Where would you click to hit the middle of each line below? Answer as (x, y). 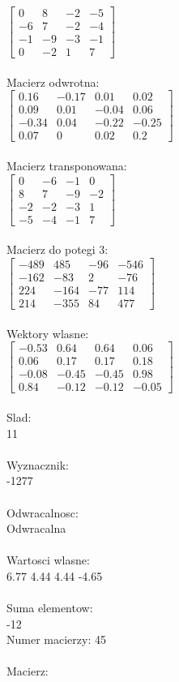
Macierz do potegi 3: (58, 249)
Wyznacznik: (38, 464)
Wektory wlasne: (48, 333)
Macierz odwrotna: (53, 81)
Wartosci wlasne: (48, 560)
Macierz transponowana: (67, 166)
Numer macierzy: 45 (56, 639)
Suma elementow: (50, 608)
